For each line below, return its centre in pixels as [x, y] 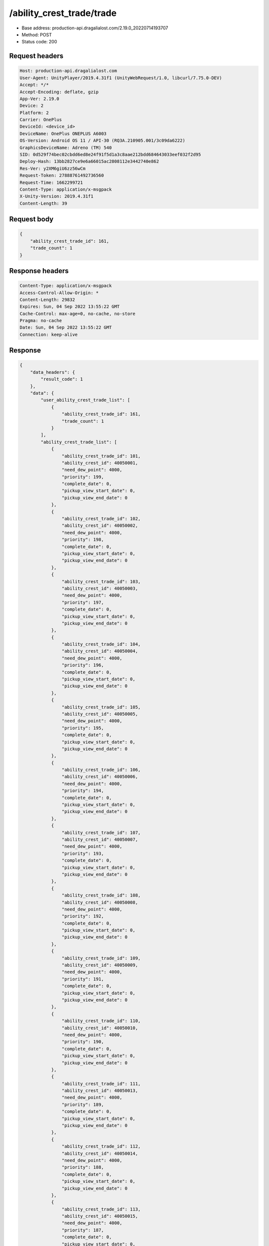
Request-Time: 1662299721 [51, 182]
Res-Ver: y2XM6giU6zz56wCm [53, 168]
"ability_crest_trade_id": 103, [101, 581]
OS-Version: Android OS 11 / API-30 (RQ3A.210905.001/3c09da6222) [102, 141]
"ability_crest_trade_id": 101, [101, 456]
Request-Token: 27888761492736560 [62, 175]
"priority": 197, [83, 602]
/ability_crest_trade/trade [63, 13]
